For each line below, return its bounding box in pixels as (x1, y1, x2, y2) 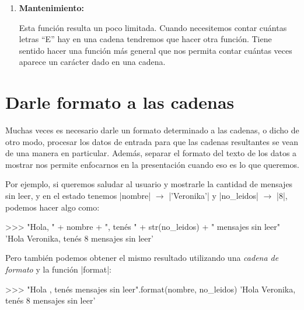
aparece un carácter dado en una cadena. (19, 56, 166, 68)
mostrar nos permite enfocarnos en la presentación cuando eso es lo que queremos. (5, 158, 299, 170)
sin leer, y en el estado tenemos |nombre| (5, 190, 151, 202)
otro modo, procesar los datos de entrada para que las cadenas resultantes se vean (5, 135, 299, 147)
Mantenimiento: (19, 2, 84, 13)
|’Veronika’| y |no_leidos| (169, 190, 258, 202)
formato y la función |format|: (5, 263, 112, 275)
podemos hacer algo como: (5, 201, 100, 213)
